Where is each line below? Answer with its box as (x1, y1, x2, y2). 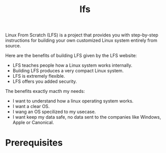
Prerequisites (5, 137, 63, 148)
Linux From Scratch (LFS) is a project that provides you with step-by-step (5, 32, 158, 38)
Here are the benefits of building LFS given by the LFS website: (5, 53, 137, 59)
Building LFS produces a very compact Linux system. (12, 68, 124, 74)
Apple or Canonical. (12, 120, 54, 126)
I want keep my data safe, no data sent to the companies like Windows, (12, 114, 161, 120)
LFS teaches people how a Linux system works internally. (12, 62, 133, 69)
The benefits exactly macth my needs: (5, 88, 85, 94)
